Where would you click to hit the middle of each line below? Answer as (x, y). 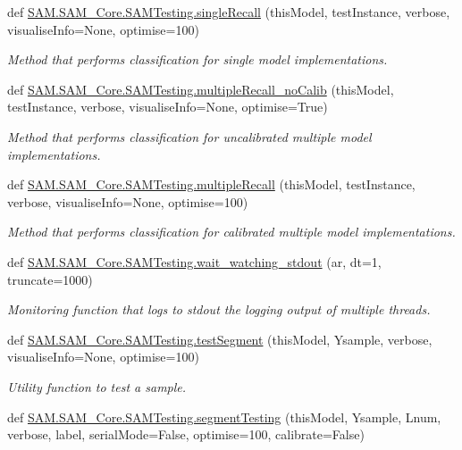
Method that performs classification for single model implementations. (197, 59)
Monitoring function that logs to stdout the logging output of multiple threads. (219, 309)
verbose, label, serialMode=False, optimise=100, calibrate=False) (186, 434)
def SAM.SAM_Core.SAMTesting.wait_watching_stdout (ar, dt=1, (194, 261)
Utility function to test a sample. (97, 386)
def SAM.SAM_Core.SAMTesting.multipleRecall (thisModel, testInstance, (211, 184)
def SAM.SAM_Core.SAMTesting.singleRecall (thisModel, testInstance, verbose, (229, 12)
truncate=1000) (50, 279)
